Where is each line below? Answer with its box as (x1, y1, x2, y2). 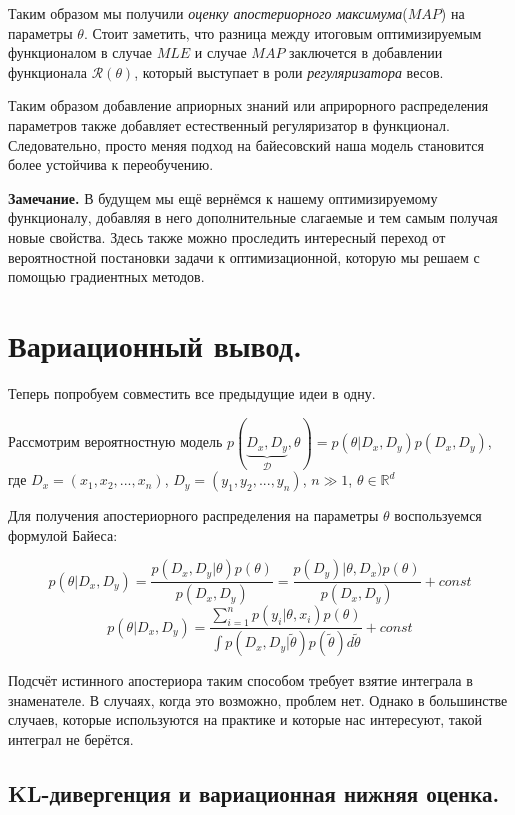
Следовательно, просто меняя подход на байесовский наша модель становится (8, 134, 484, 155)
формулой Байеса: (8, 524, 118, 545)
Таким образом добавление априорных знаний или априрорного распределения (8, 95, 489, 116)
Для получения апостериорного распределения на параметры (8, 505, 379, 526)
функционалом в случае (8, 42, 153, 63)
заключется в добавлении (289, 42, 443, 63)
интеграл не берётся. (8, 729, 134, 749)
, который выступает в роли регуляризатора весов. (134, 61, 444, 82)
